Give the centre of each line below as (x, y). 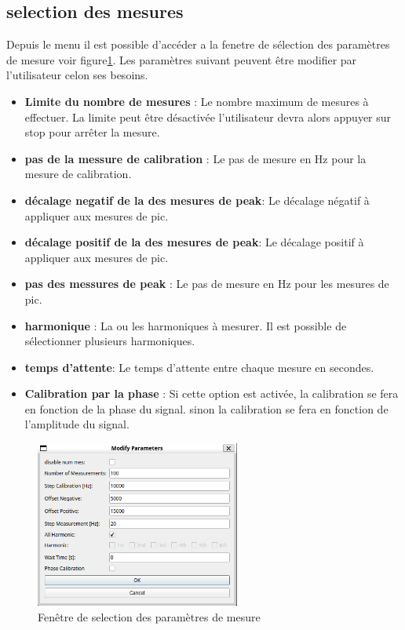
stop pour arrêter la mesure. (92, 132)
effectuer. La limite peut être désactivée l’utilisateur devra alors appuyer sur (208, 117)
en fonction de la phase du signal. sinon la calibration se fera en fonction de (206, 408)
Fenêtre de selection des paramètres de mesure (149, 616)
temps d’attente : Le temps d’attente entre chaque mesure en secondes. (199, 367)
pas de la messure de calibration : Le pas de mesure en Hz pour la (195, 158)
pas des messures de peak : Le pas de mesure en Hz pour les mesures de (207, 284)
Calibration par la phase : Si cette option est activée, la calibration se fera (212, 393)
